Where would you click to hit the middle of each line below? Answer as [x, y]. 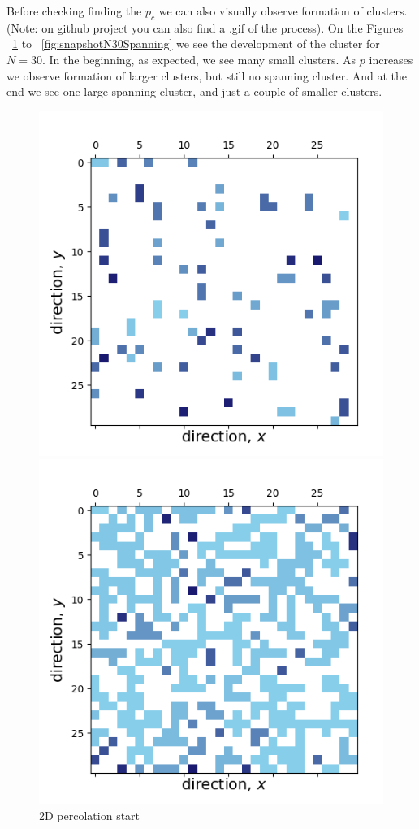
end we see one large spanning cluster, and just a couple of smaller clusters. [194, 91]
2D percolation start [90, 815]
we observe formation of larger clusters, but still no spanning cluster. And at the [207, 75]
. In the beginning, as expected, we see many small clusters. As [199, 59]
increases [391, 59]
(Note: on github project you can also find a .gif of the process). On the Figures [205, 27]
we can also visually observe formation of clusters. [283, 11]
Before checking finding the [74, 11]
